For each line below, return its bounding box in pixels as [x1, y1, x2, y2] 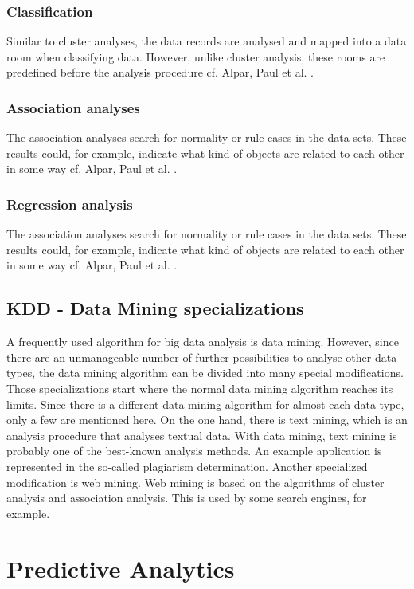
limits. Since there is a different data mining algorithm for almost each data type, [6, 395, 404, 412]
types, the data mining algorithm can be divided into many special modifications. [6, 364, 404, 381]
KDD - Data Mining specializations [6, 296, 304, 320]
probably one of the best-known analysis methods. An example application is [6, 442, 382, 459]
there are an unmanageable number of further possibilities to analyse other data [6, 348, 397, 365]
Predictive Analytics [6, 552, 235, 584]
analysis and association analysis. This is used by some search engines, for [6, 489, 367, 506]
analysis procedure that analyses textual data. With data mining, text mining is [6, 426, 397, 443]
